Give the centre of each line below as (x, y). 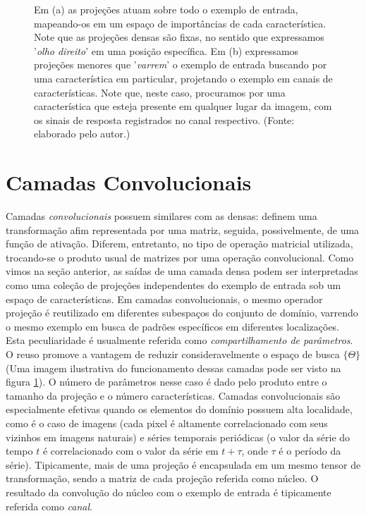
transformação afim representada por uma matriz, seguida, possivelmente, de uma (183, 229)
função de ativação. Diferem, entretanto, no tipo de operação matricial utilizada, (179, 244)
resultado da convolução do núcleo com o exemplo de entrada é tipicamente (169, 492)
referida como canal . (49, 506)
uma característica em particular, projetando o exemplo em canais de (183, 78)
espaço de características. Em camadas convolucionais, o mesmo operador (164, 299)
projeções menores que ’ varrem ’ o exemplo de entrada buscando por (181, 64)
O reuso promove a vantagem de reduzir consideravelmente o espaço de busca (173, 354)
